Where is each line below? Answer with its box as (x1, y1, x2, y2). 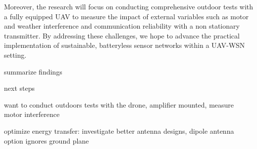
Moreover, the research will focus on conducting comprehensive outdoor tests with (4, 1, 254, 11)
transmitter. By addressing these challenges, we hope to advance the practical (4, 30, 240, 40)
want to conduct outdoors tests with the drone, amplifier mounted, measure (4, 99, 234, 110)
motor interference (4, 109, 60, 119)
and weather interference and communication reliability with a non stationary (4, 21, 240, 31)
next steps (4, 83, 35, 93)
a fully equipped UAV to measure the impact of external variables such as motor (4, 11, 249, 21)
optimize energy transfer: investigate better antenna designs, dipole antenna (4, 125, 234, 136)
